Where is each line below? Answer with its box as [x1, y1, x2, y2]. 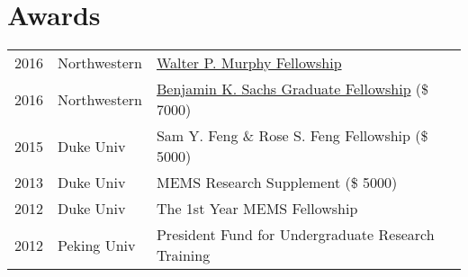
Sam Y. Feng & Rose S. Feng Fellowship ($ [156, 125, 428, 147]
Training [156, 245, 211, 266]
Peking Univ [58, 234, 136, 255]
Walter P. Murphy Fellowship [156, 52, 342, 74]
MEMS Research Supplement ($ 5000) [156, 172, 398, 193]
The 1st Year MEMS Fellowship [156, 198, 358, 219]
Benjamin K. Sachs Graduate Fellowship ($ [156, 78, 429, 100]
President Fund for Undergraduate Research [156, 224, 435, 246]
